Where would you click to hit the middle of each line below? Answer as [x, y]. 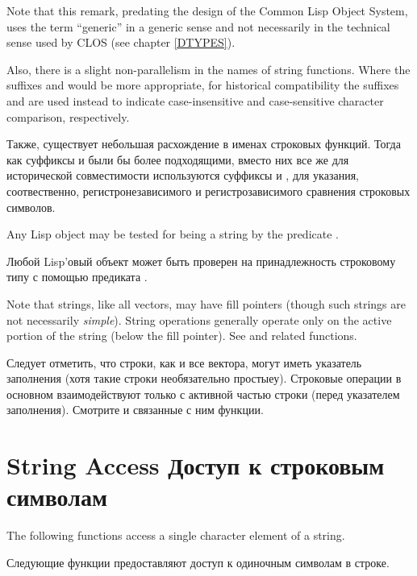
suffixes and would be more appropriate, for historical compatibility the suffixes [203, 85]
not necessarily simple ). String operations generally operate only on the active [199, 319]
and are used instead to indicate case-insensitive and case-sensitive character [195, 100]
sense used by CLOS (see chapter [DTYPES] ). [121, 42]
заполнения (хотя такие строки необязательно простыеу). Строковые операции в [204, 378]
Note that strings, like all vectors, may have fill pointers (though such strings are [206, 303]
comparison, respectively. [68, 116]
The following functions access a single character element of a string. [176, 535]
